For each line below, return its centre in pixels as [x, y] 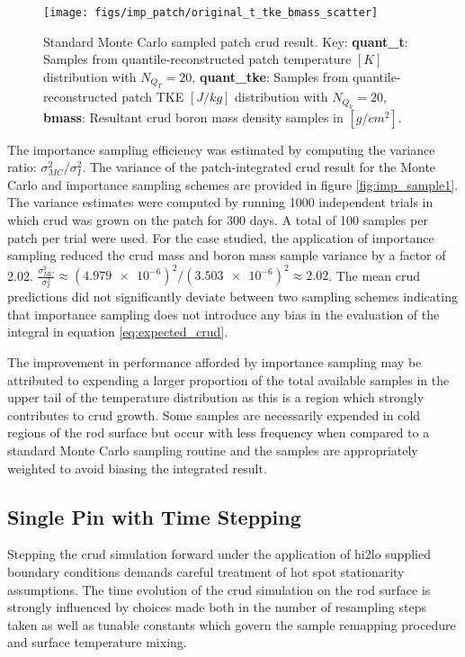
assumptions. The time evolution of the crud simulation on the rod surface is [219, 589]
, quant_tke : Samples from [270, 76]
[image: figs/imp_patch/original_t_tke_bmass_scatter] [211, 13]
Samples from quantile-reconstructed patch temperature [197, 59]
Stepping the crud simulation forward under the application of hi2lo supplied [219, 554]
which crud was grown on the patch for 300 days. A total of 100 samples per [218, 220]
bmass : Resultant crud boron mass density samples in [193, 117]
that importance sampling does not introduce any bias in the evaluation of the [224, 314]
